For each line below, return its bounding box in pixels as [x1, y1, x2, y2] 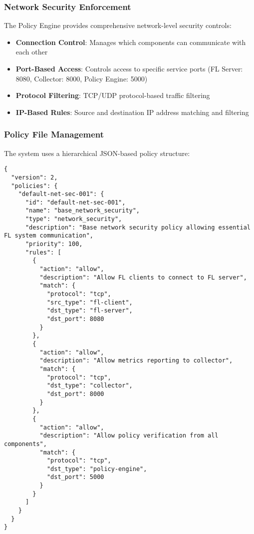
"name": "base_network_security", [25, 207, 140, 214]
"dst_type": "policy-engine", [46, 465, 147, 472]
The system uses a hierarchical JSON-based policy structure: [4, 147, 190, 158]
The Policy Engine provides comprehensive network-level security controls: [4, 20, 232, 30]
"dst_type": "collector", [46, 382, 133, 389]
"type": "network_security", [25, 215, 122, 223]
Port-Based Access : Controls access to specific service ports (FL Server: [15, 63, 243, 73]
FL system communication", [4, 232, 93, 239]
